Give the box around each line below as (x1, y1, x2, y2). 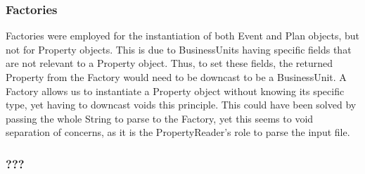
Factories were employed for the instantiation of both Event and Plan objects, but (6, 28, 360, 43)
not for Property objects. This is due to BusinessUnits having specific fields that (6, 42, 352, 56)
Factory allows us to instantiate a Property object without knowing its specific (6, 83, 345, 98)
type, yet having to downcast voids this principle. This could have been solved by (6, 97, 357, 112)
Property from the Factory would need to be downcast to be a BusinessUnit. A (6, 70, 347, 84)
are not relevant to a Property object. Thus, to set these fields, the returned (6, 56, 333, 70)
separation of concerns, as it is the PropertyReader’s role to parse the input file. (6, 125, 350, 139)
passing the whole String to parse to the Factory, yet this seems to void (6, 111, 314, 125)
